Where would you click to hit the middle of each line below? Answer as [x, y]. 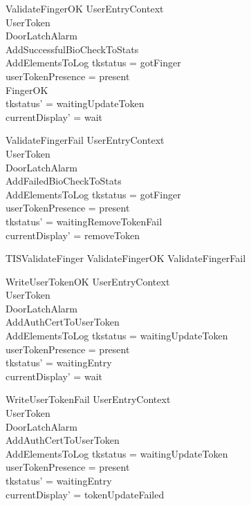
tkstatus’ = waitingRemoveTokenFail [84, 221]
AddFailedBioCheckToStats [64, 181]
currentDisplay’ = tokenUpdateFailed [85, 494]
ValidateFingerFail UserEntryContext [85, 140]
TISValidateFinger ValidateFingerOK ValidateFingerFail [126, 258]
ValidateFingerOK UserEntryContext [85, 8]
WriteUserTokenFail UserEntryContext [88, 399]
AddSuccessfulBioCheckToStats [72, 49]
